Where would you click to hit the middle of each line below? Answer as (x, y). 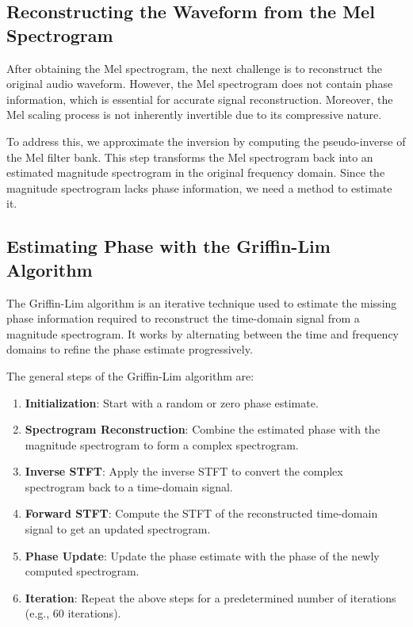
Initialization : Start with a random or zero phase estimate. (172, 402)
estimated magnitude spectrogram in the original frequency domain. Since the (196, 172)
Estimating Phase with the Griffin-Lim (168, 246)
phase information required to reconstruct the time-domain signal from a (183, 318)
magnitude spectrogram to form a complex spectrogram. (162, 444)
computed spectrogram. (82, 571)
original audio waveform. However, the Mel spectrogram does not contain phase (200, 84)
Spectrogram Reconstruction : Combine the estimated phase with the (203, 429)
